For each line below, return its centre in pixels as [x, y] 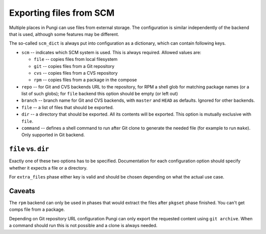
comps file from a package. [37, 209]
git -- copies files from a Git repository [74, 66]
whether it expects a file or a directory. [49, 168]
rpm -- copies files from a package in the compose [85, 80]
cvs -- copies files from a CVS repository [76, 73]
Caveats [22, 191]
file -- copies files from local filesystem [76, 59]
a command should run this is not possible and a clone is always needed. [83, 226]
